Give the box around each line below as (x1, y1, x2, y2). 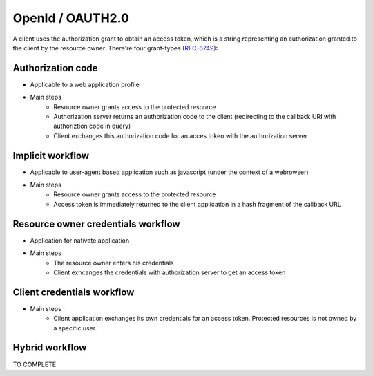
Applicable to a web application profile (30, 80, 140, 88)
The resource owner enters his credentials (53, 258, 174, 267)
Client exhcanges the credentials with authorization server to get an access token (53, 268, 286, 276)
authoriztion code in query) (53, 122, 131, 131)
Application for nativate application (30, 236, 130, 245)
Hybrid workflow (12, 342, 87, 354)
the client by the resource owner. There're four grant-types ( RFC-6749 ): (12, 44, 218, 52)
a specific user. (53, 323, 97, 332)
